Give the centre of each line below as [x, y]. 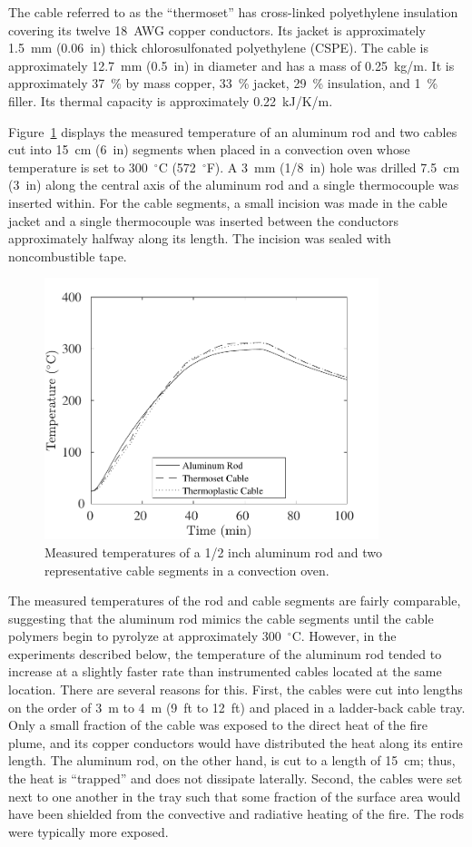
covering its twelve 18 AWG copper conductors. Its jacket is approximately [217, 30]
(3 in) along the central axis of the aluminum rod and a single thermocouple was [234, 185]
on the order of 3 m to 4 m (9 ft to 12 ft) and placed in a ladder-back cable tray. [237, 707]
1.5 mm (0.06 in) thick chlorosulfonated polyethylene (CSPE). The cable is [218, 48]
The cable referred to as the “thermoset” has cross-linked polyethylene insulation [233, 12]
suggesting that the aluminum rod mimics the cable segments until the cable [221, 618]
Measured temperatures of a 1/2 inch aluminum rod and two [214, 552]
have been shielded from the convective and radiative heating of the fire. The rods [236, 814]
